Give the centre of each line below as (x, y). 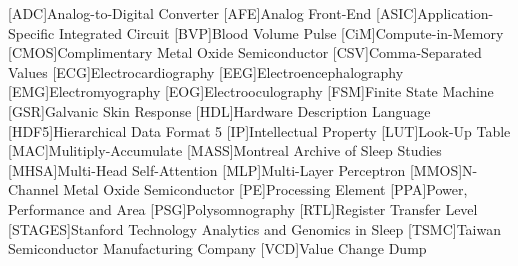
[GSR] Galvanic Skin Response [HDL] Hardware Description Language (219, 110)
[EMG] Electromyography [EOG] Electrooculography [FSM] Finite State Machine (251, 91)
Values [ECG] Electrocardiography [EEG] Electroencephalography (206, 71)
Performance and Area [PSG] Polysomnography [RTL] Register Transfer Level (243, 208)
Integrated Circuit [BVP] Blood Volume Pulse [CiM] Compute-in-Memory (281, 32)
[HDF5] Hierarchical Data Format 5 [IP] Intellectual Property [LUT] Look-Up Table (259, 130)
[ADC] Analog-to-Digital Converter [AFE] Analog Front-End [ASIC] (213, 13)
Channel (33, 189)
